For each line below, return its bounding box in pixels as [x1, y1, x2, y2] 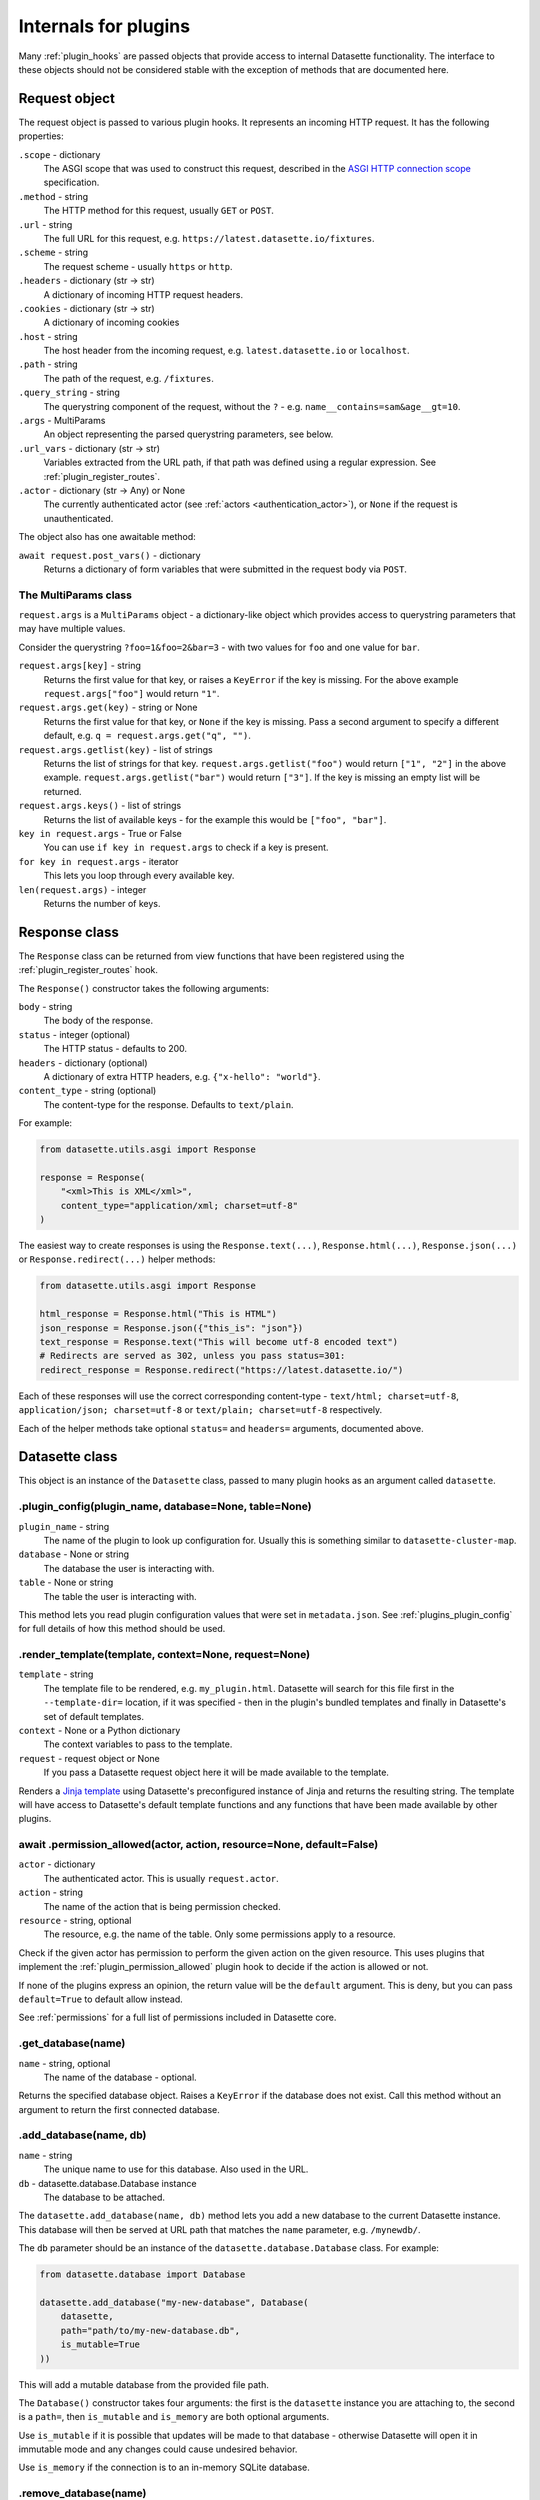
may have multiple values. [18, 623, 126, 635]
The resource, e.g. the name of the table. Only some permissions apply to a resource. [43, 1928, 396, 1940]
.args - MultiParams [18, 415, 106, 427]
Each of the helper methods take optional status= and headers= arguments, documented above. [18, 1422, 424, 1434]
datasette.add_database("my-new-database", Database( [39, 2296, 309, 2308]
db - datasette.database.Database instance [18, 2177, 197, 2189]
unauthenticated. [43, 512, 114, 524]
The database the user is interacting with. [43, 1562, 215, 1574]
